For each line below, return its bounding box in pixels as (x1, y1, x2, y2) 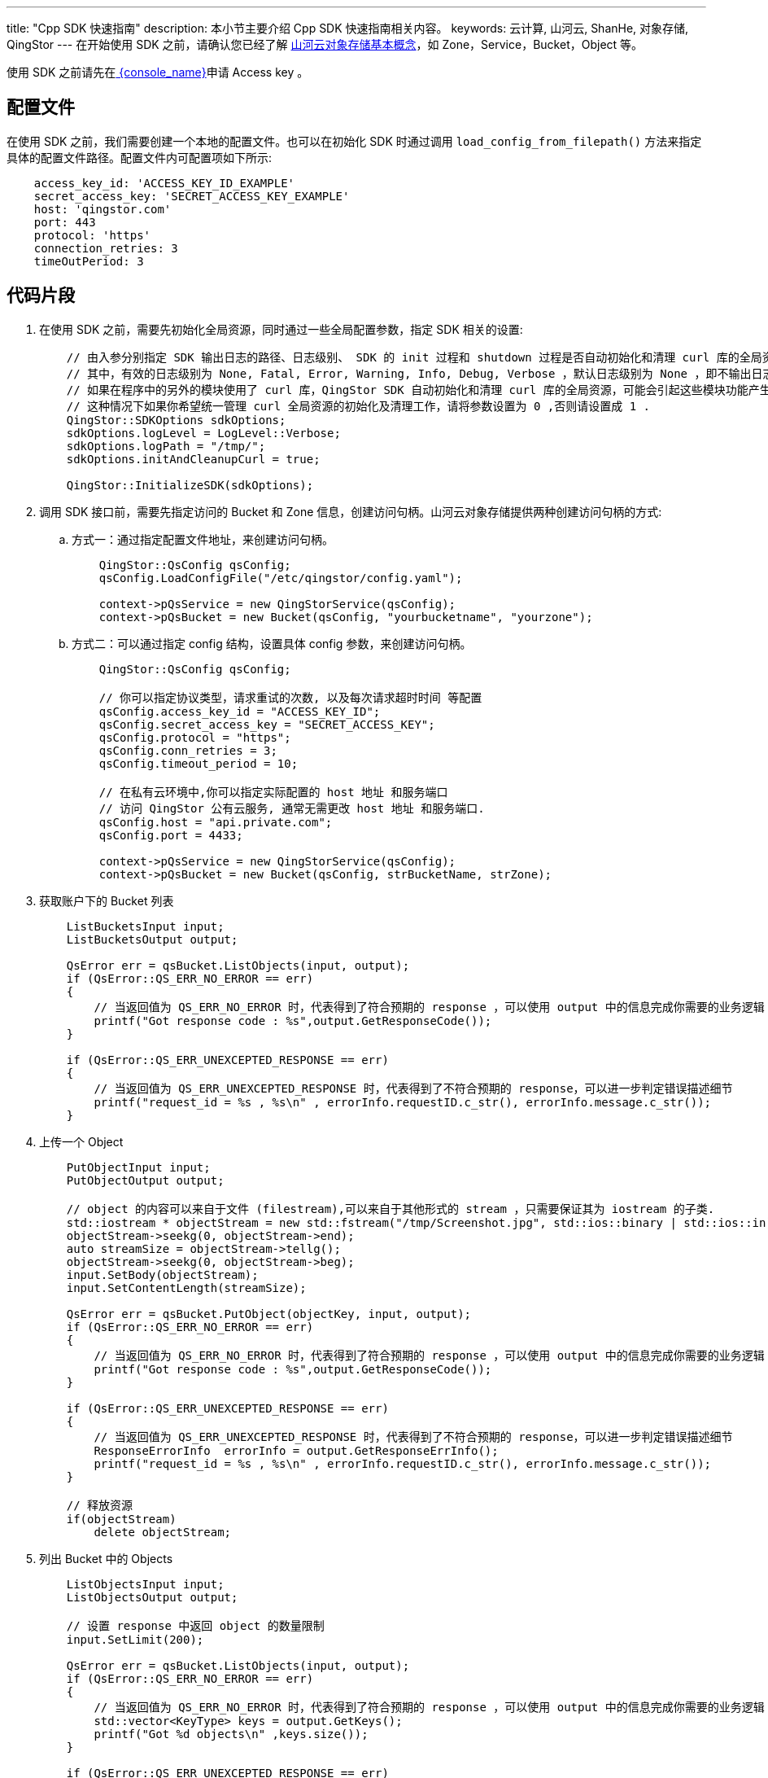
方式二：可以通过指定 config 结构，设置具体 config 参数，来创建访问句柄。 (72, 636, 472, 650)
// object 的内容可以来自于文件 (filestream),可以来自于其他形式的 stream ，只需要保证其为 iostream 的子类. (66, 1202, 715, 1215)
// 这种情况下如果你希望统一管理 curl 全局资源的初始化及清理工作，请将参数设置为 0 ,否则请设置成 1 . (66, 399, 651, 413)
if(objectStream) (66, 1512, 177, 1526)
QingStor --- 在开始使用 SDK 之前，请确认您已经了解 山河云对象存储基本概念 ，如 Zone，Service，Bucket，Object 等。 (7, 37, 644, 51)
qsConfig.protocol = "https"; (98, 730, 291, 744)
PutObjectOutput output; (66, 1173, 225, 1187)
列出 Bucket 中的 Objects (39, 1551, 173, 1566)
